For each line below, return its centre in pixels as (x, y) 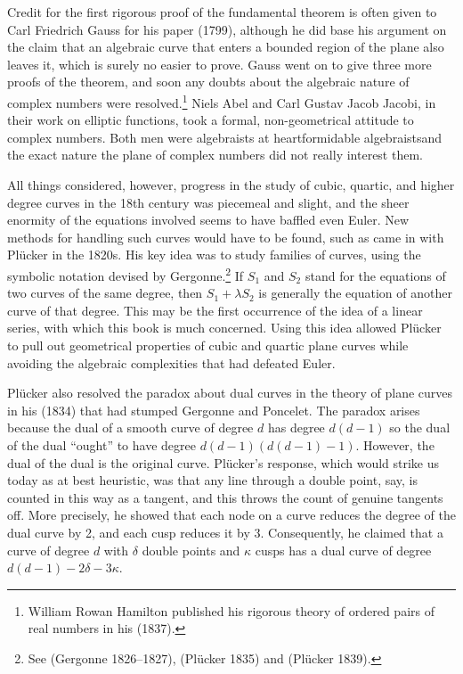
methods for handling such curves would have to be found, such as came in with (226, 237)
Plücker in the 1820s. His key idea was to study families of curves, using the (214, 255)
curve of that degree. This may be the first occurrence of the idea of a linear (215, 310)
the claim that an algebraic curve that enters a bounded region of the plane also (226, 47)
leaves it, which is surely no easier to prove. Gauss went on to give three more (219, 64)
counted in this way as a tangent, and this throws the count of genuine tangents (225, 497)
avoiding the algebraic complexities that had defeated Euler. (171, 362)
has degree (296, 427)
